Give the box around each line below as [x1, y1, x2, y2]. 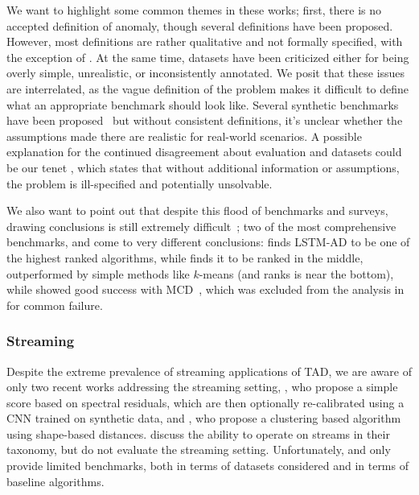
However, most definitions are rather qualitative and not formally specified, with [6, 33, 403, 50]
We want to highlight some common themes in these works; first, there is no [6, 2, 382, 18]
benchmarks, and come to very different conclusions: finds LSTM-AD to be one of [6, 233, 410, 250]
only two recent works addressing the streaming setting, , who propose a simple [6, 378, 398, 395]
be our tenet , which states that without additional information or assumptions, [6, 159, 400, 175]
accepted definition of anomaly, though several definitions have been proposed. [6, 17, 393, 34]
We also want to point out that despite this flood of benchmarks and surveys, [6, 202, 388, 219]
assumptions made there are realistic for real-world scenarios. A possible [6, 127, 362, 144]
